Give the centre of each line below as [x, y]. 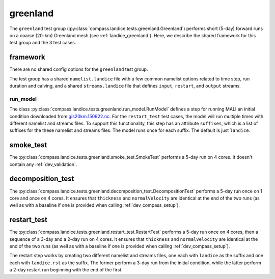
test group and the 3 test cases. [43, 43]
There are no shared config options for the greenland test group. [79, 69]
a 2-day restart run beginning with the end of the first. [66, 270]
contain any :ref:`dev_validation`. [43, 164]
